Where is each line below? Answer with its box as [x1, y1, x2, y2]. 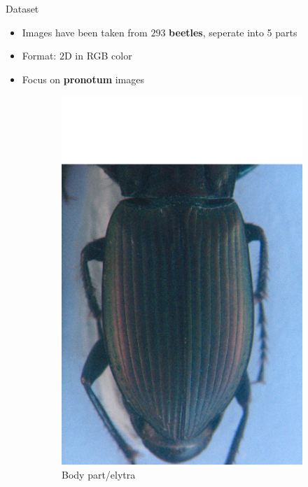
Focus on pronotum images [22, 71, 144, 86]
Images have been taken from [22, 24, 148, 39]
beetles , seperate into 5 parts [169, 24, 297, 39]
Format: [22, 48, 57, 63]
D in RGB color [64, 48, 132, 63]
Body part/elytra [62, 467, 136, 482]
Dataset [6, 1, 39, 15]
